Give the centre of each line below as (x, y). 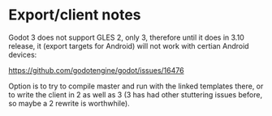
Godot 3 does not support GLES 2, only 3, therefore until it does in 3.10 (127, 37)
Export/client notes (75, 15)
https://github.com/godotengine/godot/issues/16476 (96, 70)
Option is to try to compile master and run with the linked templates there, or (136, 86)
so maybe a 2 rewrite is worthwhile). (69, 103)
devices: (23, 54)
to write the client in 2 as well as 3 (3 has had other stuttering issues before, (135, 94)
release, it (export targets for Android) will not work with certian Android (129, 45)
